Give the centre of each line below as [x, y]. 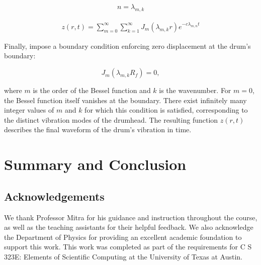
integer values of [29, 110]
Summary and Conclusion [95, 164]
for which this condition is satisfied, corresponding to [166, 110]
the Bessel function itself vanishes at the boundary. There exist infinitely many [125, 100]
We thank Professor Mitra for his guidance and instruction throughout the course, [131, 217]
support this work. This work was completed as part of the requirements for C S [128, 247]
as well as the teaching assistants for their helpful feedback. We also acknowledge [129, 227]
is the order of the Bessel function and [92, 90]
